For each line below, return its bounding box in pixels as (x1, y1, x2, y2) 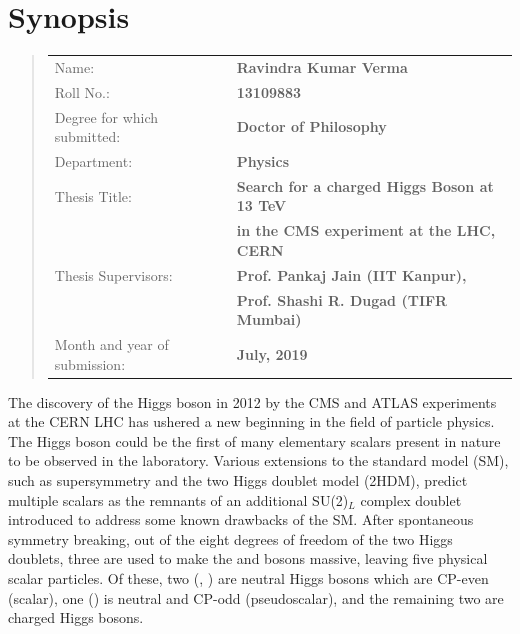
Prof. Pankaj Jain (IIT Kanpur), (236, 264, 467, 285)
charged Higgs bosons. (8, 607, 144, 628)
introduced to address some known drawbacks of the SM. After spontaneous (8, 509, 474, 530)
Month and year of (54, 334, 169, 354)
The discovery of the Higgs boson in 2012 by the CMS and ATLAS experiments (8, 391, 497, 412)
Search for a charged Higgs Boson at (236, 175, 494, 196)
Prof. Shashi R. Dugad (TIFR (236, 289, 448, 310)
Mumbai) (236, 309, 302, 330)
